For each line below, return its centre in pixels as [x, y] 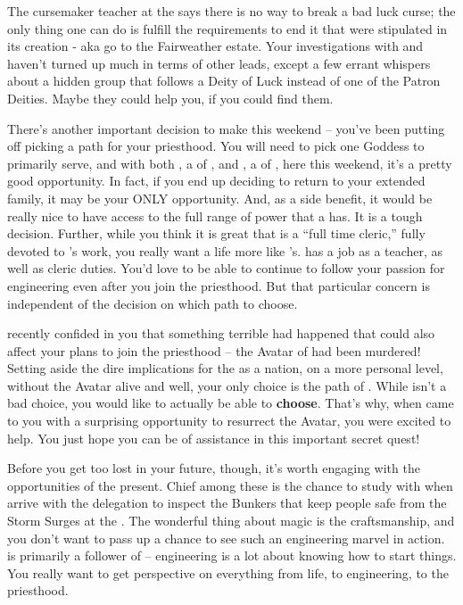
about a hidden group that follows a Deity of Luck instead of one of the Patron [224, 81]
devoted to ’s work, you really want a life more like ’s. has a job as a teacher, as [225, 250]
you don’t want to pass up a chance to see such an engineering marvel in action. [226, 538]
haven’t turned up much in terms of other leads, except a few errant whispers [219, 63]
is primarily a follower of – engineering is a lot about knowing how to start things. [232, 555]
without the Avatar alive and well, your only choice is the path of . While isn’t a [227, 385]
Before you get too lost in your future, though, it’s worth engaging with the [214, 468]
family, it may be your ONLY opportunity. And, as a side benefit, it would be [220, 198]
